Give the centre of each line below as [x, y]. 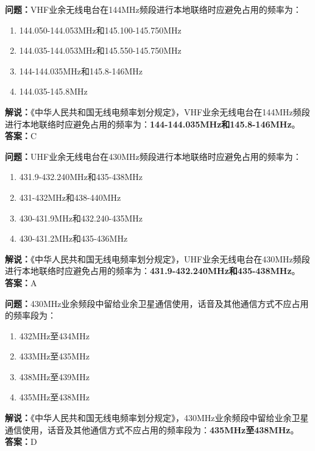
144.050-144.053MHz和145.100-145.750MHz [100, 30]
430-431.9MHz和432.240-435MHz [81, 218]
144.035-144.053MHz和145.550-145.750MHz [100, 50]
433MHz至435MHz [54, 356]
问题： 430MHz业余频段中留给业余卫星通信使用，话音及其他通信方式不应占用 [157, 303]
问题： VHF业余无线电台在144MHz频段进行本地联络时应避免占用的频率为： [153, 9]
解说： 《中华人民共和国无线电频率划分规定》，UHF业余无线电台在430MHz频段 [157, 258]
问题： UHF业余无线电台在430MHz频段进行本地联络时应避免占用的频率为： [153, 156]
